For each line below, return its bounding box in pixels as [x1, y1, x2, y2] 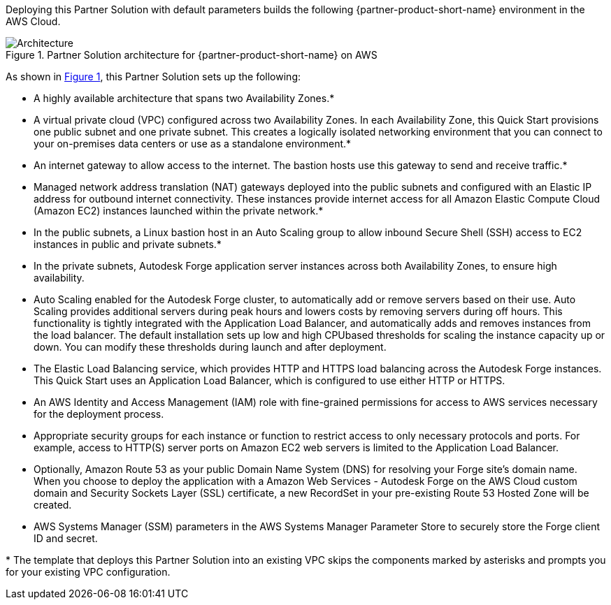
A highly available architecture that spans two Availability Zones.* [34, 92, 335, 104]
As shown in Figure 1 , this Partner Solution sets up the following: [6, 71, 301, 82]
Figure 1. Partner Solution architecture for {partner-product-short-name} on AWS [6, 49, 378, 61]
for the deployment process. [34, 408, 164, 420]
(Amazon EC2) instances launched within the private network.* [34, 205, 324, 217]
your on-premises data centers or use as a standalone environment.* [34, 138, 352, 150]
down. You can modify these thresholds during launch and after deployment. [34, 341, 387, 353]
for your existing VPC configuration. [6, 566, 171, 578]
